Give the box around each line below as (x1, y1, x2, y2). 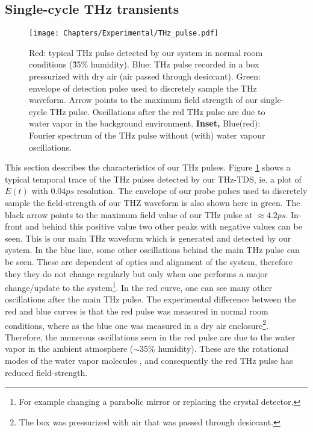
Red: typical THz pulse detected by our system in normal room (29, 46, 263, 58)
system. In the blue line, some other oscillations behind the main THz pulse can (5, 243, 300, 256)
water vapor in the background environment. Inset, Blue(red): (29, 117, 261, 130)
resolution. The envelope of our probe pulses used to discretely (76, 184, 308, 197)
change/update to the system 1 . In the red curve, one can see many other (5, 280, 273, 293)
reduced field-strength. (5, 366, 88, 378)
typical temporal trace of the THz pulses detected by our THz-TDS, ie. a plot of (5, 172, 302, 185)
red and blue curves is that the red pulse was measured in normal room (5, 304, 268, 317)
